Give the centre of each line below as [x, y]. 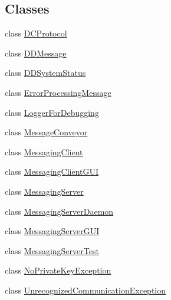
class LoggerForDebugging [52, 112]
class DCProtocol [36, 33]
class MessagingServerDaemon [59, 211]
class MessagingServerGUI [52, 231]
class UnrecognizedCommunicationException [85, 290]
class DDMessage [36, 53]
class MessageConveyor [46, 132]
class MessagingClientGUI [52, 171]
